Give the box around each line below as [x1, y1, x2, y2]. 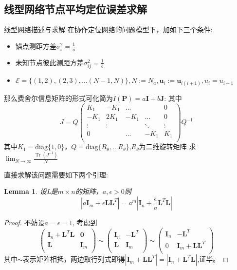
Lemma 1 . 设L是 [4, 186, 58, 196]
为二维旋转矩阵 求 [139, 141, 196, 152]
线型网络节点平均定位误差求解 [4, 1, 147, 17]
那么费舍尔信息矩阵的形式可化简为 [4, 93, 113, 103]
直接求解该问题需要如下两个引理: [4, 170, 108, 180]
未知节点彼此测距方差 [15, 57, 84, 67]
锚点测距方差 [15, 40, 56, 51]
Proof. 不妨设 [4, 217, 45, 228]
